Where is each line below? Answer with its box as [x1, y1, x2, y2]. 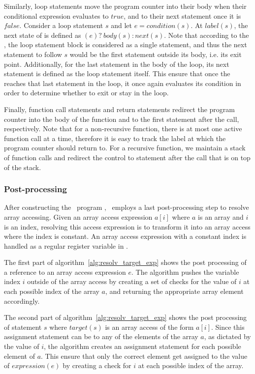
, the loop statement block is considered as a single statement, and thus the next [4, 39, 247, 50]
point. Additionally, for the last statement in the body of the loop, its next [4, 58, 229, 69]
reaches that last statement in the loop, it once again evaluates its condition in [4, 78, 241, 88]
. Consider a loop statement [19, 20, 103, 30]
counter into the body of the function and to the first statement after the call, [4, 114, 239, 124]
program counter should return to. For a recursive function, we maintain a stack [4, 143, 246, 153]
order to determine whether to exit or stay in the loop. [4, 87, 169, 98]
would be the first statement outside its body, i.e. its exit [69, 49, 242, 59]
